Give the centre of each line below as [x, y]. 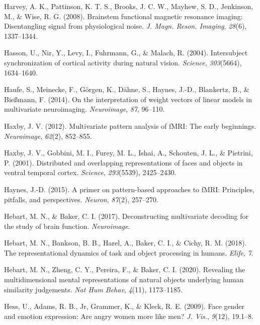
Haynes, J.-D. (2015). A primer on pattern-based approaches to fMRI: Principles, [129, 189]
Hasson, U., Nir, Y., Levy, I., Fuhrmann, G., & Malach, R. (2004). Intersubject [126, 53]
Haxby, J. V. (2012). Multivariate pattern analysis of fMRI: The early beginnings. [130, 126]
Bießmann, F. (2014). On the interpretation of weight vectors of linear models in [128, 99]
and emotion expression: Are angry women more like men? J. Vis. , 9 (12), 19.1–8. [129, 316]
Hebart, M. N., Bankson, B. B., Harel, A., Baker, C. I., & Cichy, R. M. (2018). [125, 243]
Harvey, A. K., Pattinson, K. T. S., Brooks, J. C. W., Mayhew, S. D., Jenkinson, [129, 6]
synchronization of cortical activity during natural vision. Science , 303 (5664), [123, 62]
